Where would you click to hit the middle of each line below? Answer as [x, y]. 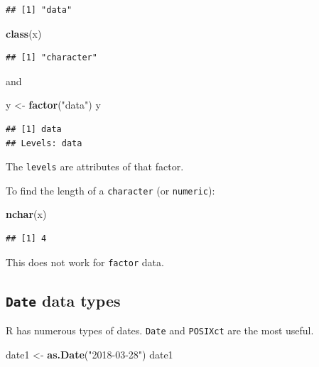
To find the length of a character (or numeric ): [110, 190]
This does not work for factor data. [85, 262]
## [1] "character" [52, 58]
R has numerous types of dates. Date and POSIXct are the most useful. [160, 330]
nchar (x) [26, 214]
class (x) [24, 33]
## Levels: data [44, 143]
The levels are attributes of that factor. [95, 166]
